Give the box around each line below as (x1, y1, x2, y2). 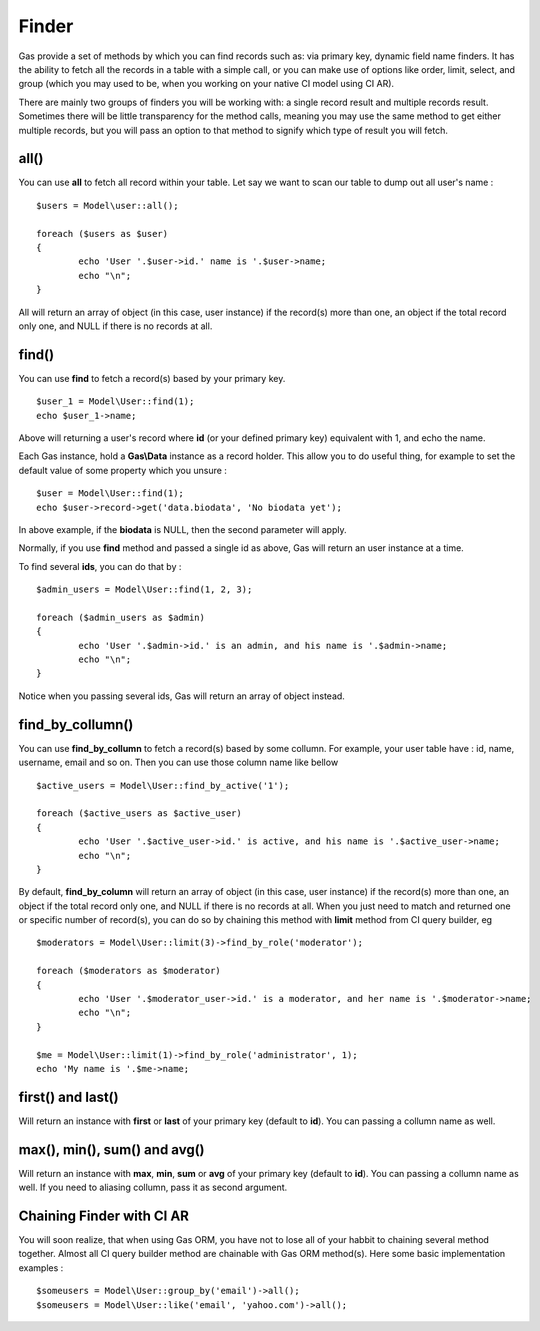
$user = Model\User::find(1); (36, 488, 185, 499)
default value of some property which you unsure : (18, 464, 227, 476)
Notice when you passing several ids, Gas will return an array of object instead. (18, 690, 345, 702)
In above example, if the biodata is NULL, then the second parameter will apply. (18, 523, 347, 535)
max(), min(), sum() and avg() (18, 1141, 205, 1158)
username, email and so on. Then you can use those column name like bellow (18, 756, 339, 769)
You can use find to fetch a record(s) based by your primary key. (18, 372, 286, 384)
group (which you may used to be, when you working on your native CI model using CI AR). (18, 78, 395, 90)
